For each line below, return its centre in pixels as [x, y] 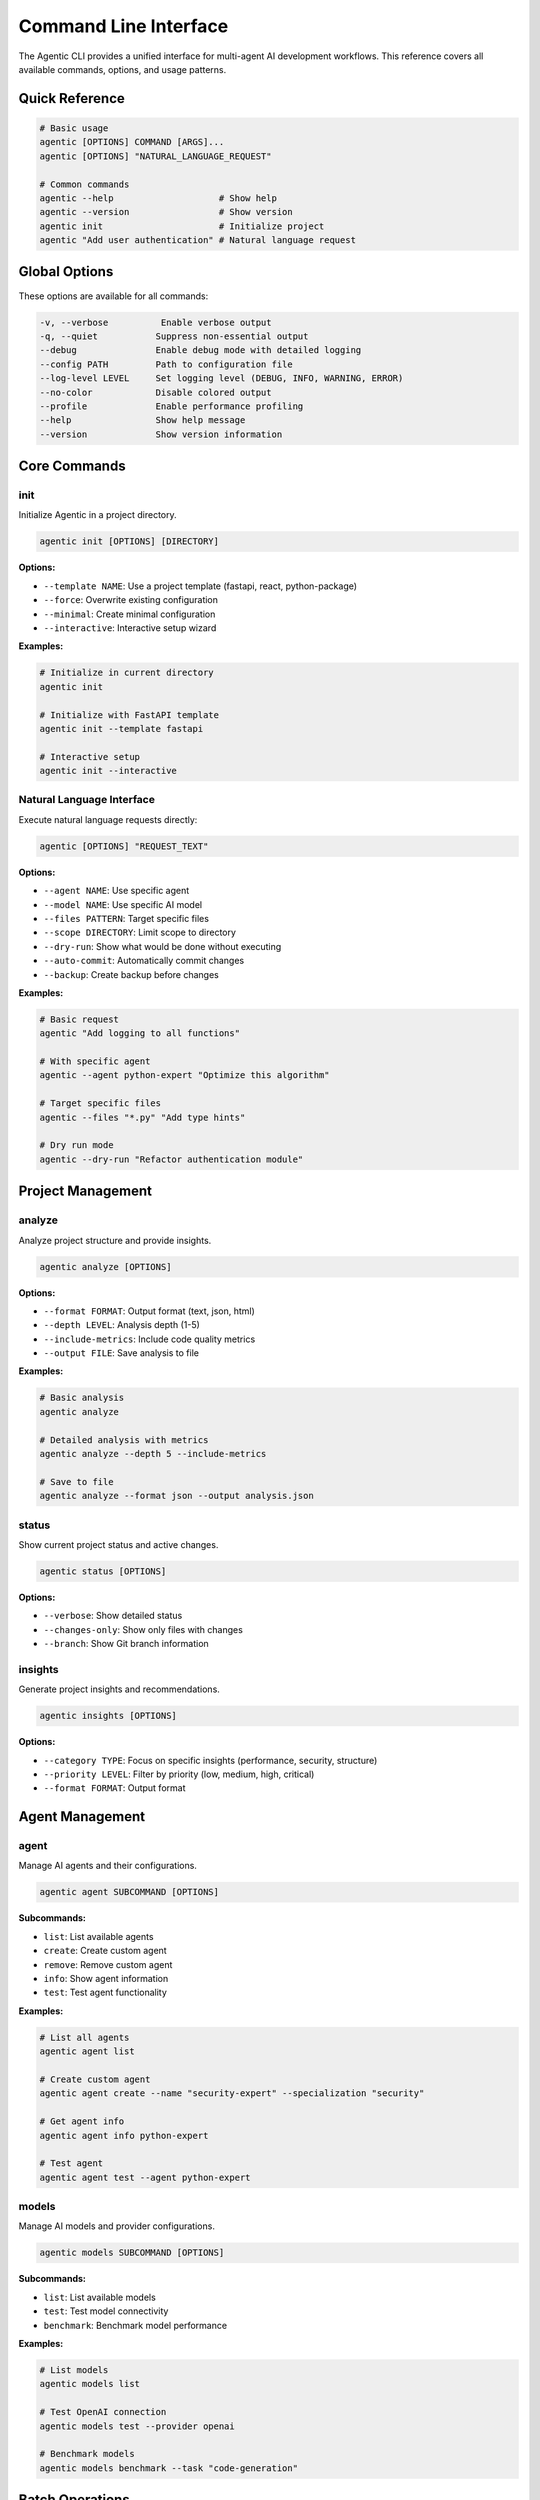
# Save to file [76, 1481]
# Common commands [84, 184]
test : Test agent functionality [105, 1992]
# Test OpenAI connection [103, 2412]
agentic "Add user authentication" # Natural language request [198, 240]
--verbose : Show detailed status [113, 1616]
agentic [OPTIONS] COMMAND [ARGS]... [132, 142]
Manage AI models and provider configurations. [116, 2226]
